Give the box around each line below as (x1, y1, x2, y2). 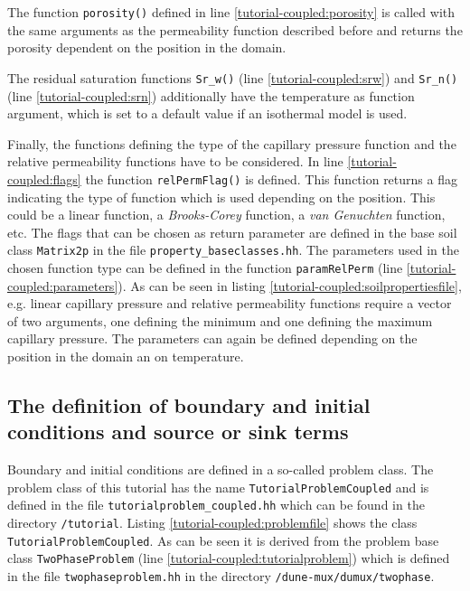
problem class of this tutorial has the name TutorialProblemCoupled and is (7, 477, 429, 496)
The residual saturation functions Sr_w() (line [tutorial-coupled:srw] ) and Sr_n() (7, 68, 458, 87)
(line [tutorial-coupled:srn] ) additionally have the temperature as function (7, 86, 415, 105)
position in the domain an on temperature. (7, 347, 244, 365)
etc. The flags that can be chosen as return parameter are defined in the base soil (7, 222, 457, 241)
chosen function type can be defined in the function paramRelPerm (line (7, 258, 403, 277)
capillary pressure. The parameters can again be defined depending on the (7, 329, 418, 348)
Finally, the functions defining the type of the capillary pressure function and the (7, 134, 456, 153)
